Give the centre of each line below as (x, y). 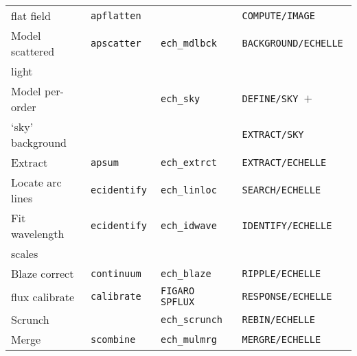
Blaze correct (43, 273)
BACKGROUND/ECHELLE (292, 43)
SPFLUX (177, 302)
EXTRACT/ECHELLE (284, 162)
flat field (31, 15)
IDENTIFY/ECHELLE (287, 226)
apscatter (116, 43)
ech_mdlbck (188, 43)
